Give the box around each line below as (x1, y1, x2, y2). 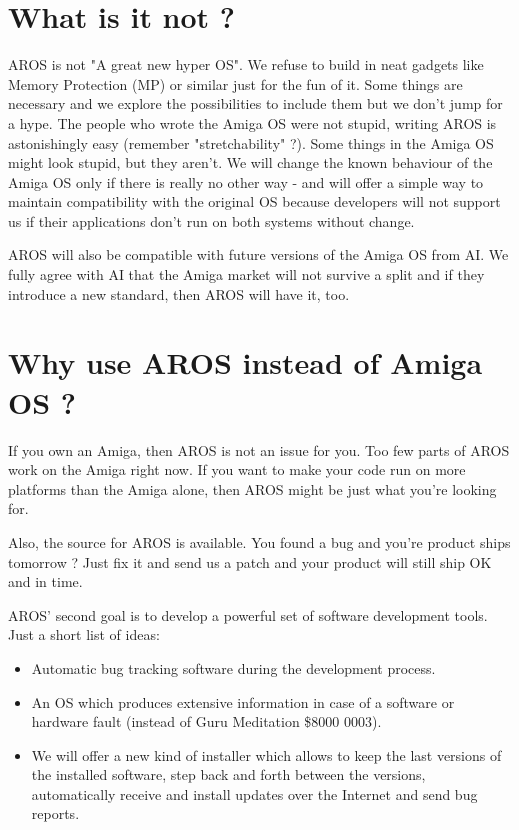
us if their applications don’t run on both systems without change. (8, 210, 415, 231)
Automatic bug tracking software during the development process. (31, 657, 436, 678)
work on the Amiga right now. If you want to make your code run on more (8, 459, 466, 480)
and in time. (8, 571, 83, 592)
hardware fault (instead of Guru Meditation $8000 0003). (31, 711, 382, 732)
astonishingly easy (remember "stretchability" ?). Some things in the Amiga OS (8, 132, 494, 153)
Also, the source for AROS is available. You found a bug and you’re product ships (8, 531, 511, 552)
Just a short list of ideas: (8, 624, 160, 645)
